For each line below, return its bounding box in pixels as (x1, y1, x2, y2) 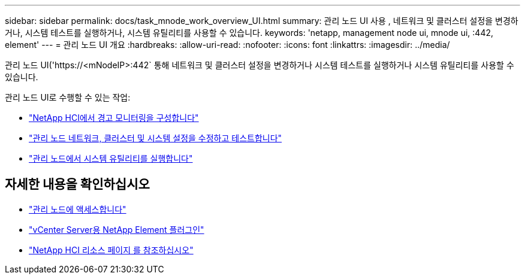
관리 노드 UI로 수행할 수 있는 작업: (5, 92, 131, 102)
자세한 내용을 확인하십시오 (5, 177, 150, 192)
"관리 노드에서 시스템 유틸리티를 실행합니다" (29, 153, 193, 163)
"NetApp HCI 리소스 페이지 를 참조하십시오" (29, 244, 194, 255)
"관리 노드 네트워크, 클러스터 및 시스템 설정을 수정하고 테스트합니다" (29, 133, 282, 143)
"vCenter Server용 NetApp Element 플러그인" (29, 224, 204, 235)
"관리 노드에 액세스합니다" (29, 204, 126, 214)
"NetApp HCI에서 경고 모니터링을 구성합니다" (29, 113, 199, 123)
